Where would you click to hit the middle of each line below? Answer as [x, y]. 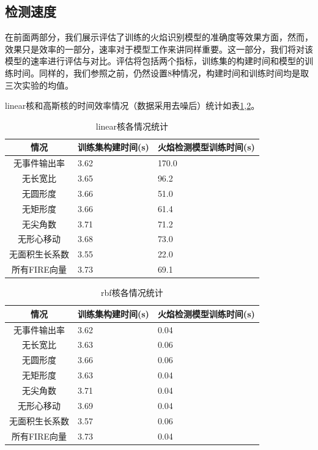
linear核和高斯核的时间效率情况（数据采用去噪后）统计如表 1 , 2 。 [132, 105]
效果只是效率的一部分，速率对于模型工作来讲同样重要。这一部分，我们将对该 [159, 49]
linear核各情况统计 [132, 126]
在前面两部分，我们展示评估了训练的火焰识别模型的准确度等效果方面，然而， [159, 37]
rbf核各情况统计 [132, 293]
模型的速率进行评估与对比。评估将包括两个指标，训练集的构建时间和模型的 [155, 61]
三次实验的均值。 [39, 85]
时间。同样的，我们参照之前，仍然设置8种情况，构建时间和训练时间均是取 [161, 72]
